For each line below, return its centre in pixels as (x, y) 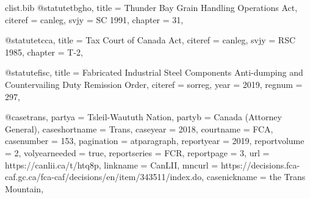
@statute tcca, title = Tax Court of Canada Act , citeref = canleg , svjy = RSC (150, 40)
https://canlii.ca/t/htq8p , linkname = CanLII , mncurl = (112, 165)
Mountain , (24, 188)
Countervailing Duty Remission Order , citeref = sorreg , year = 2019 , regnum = (154, 84)
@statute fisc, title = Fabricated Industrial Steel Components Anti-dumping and (154, 72)
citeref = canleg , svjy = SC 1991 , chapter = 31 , (94, 19)
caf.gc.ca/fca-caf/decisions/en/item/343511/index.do (103, 177)
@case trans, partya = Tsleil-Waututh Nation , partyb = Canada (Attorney (143, 117)
